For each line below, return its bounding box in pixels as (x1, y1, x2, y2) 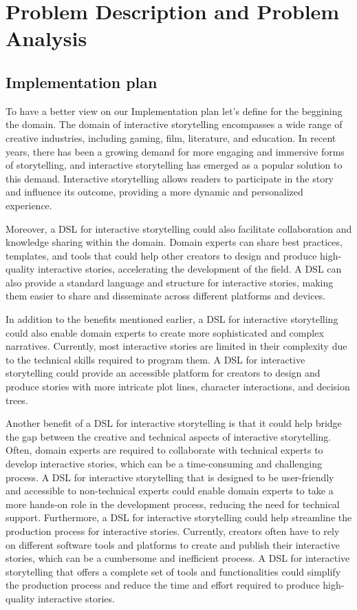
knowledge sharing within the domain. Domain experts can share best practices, (6, 235, 343, 249)
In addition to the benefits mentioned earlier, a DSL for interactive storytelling (6, 312, 338, 326)
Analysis (6, 24, 87, 52)
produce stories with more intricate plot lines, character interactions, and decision (6, 379, 350, 394)
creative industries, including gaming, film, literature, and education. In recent (6, 130, 336, 145)
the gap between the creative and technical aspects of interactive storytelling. (6, 429, 332, 443)
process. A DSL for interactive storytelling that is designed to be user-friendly (6, 470, 334, 484)
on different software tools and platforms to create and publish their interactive (6, 537, 340, 551)
